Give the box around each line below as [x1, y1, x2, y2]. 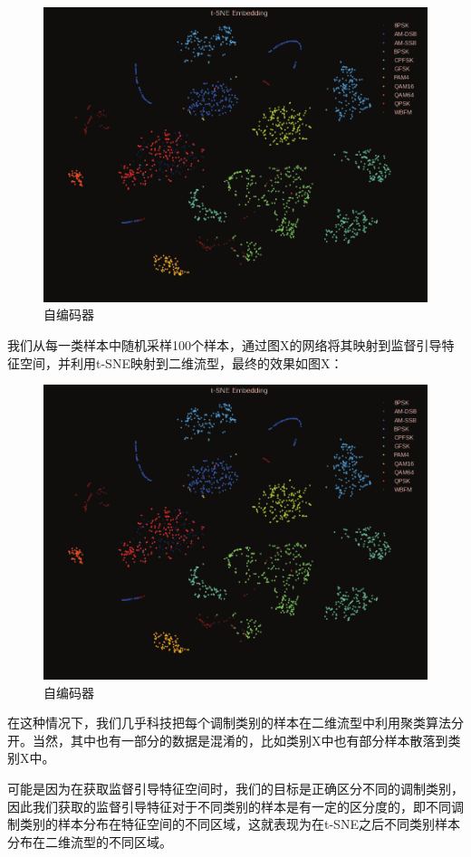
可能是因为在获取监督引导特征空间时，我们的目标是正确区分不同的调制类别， [7, 778, 464, 797]
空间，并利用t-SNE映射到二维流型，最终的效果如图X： [19, 353, 343, 372]
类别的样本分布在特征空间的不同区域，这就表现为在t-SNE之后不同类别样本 [19, 814, 460, 833]
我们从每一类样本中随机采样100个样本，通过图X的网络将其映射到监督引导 [7, 335, 442, 354]
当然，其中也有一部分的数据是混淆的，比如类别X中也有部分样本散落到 [32, 730, 448, 749]
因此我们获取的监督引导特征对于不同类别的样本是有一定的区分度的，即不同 [7, 796, 451, 815]
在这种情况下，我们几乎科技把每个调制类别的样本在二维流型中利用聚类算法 [7, 713, 451, 732]
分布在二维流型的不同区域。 [7, 832, 172, 851]
